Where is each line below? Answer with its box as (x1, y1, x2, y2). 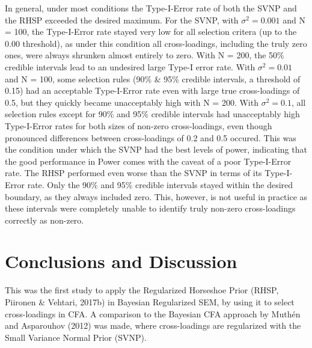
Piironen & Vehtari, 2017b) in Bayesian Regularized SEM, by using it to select (5, 296, 295, 308)
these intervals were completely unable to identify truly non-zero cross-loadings (5, 202, 296, 215)
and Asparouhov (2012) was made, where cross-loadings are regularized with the (5, 319, 301, 332)
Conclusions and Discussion (5, 249, 237, 273)
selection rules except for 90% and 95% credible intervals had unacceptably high (5, 108, 300, 120)
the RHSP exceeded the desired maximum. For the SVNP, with (5, 13, 239, 26)
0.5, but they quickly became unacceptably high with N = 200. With (5, 96, 258, 108)
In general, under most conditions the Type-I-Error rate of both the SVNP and (5, 2, 297, 14)
